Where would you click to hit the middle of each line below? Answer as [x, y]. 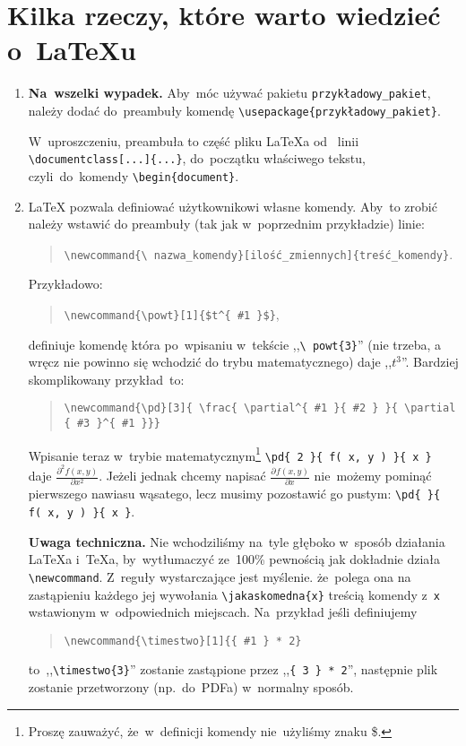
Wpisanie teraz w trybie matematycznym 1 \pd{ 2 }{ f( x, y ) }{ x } [230, 454]
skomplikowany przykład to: [106, 379]
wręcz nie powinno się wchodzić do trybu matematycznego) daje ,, [210, 362]
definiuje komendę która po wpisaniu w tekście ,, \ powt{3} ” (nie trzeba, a [234, 344]
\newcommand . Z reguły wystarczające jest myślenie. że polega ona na [220, 576]
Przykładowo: [65, 284]
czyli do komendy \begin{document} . [134, 175]
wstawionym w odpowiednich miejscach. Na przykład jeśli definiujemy [223, 612]
